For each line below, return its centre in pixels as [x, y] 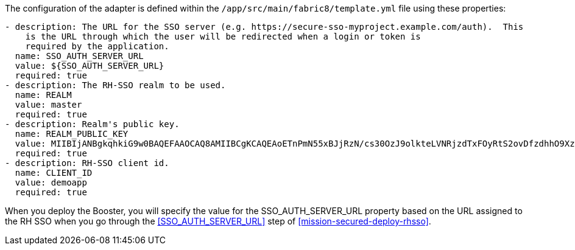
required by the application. [97, 46]
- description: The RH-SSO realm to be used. [115, 85]
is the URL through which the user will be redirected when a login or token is [223, 36]
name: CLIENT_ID [54, 173]
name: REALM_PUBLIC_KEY [72, 134]
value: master [48, 105]
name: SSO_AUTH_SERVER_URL [79, 56]
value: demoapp [51, 182]
